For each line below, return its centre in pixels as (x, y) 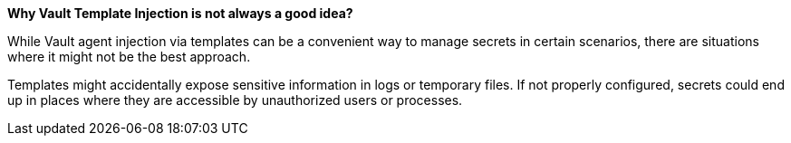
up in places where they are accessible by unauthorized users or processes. (235, 100)
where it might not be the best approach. (129, 57)
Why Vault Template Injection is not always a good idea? (180, 13)
